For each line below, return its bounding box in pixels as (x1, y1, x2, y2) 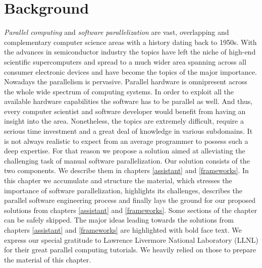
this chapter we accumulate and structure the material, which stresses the (4, 175, 232, 186)
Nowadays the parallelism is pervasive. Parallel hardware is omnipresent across (4, 76, 247, 87)
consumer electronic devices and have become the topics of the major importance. (4, 66, 257, 77)
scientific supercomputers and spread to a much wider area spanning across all (4, 56, 246, 67)
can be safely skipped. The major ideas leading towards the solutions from (4, 215, 234, 225)
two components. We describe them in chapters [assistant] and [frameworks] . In (4, 165, 249, 176)
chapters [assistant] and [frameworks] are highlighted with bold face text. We (4, 225, 242, 235)
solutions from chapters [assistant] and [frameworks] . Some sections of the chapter (4, 204, 257, 215)
